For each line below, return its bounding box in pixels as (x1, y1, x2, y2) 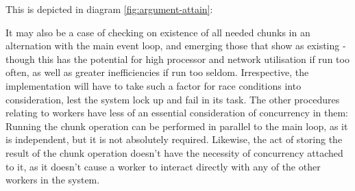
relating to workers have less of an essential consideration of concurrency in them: (5, 105, 348, 120)
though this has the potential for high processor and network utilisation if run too (5, 51, 350, 66)
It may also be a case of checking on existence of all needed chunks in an (5, 25, 310, 39)
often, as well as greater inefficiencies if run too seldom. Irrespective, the (5, 65, 309, 79)
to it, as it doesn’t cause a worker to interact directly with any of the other (5, 159, 321, 173)
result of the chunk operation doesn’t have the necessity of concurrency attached (5, 145, 343, 160)
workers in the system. (5, 173, 100, 187)
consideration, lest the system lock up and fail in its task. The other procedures (5, 92, 340, 106)
